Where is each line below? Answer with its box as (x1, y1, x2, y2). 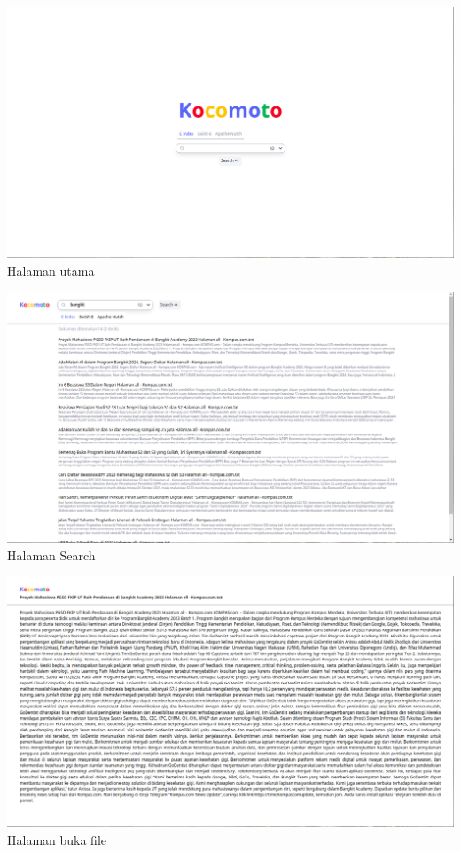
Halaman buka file (7, 830, 107, 848)
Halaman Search (7, 545, 96, 564)
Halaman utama (7, 261, 95, 279)
